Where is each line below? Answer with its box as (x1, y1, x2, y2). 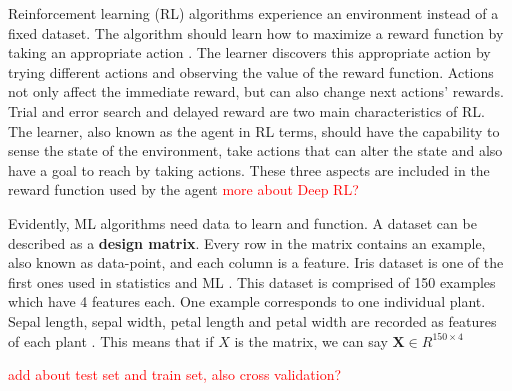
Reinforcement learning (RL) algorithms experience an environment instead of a (8, 3, 499, 23)
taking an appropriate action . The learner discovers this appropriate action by (8, 42, 491, 63)
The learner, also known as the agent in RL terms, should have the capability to (8, 120, 500, 141)
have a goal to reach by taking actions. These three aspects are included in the (8, 159, 490, 180)
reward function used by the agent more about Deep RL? (8, 179, 359, 200)
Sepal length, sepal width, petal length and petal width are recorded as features (8, 310, 497, 331)
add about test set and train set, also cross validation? (8, 364, 342, 385)
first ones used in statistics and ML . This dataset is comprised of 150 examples (8, 271, 496, 292)
